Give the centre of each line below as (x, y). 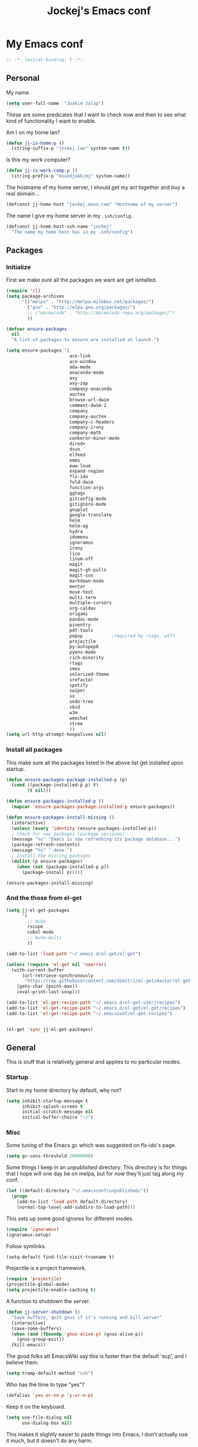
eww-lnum (80, 466)
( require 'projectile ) (34, 1279)
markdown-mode (87, 581)
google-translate (90, 515)
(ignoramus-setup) (29, 1235)
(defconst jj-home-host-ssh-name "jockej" (59, 226)
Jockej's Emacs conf (99, 11)
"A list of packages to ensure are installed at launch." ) (85, 340)
